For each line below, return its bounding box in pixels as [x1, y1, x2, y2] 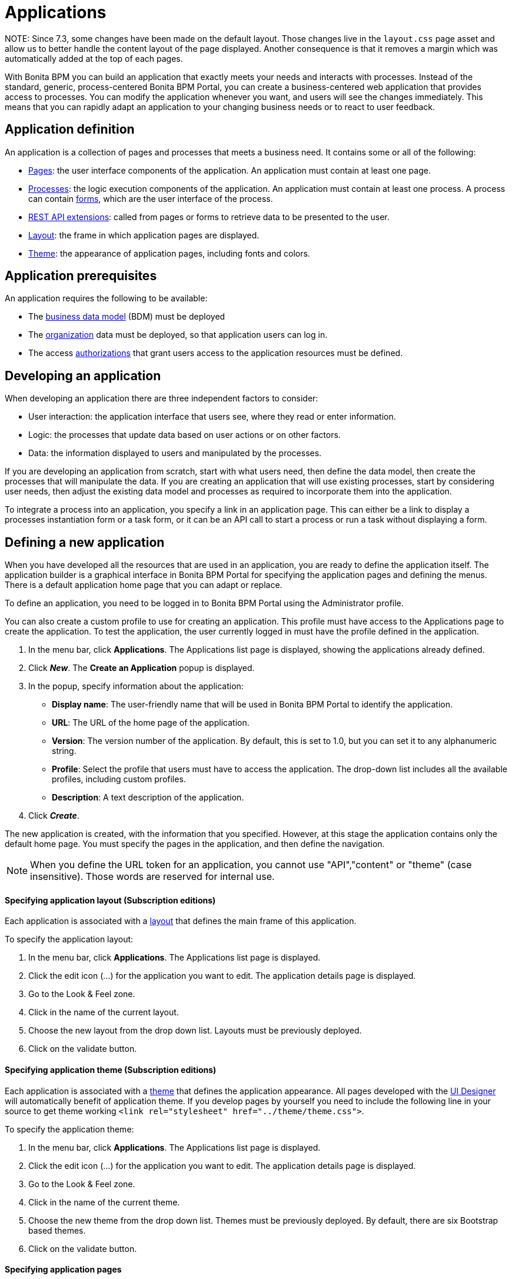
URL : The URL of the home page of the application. [52, 717, 250, 728]
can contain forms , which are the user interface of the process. [28, 193, 273, 204]
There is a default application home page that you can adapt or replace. [5, 580, 282, 590]
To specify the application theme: [5, 1124, 134, 1134]
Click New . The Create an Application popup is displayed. [28, 663, 255, 673]
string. [52, 746, 77, 756]
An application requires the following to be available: [5, 293, 208, 304]
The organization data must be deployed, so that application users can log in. [28, 330, 328, 340]
